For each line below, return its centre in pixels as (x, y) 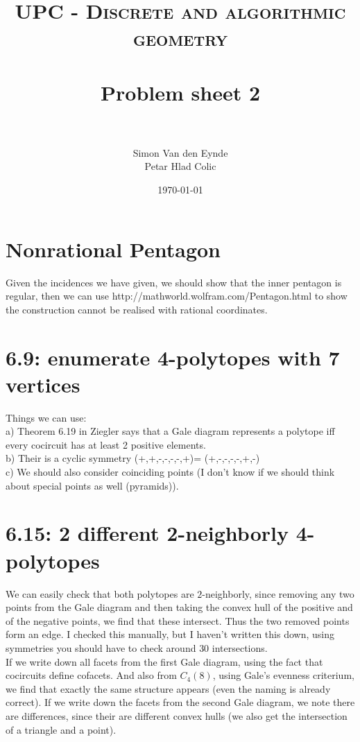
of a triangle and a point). (61, 729)
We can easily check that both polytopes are (100, 593)
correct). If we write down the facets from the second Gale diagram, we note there (180, 702)
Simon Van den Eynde (180, 152)
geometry (180, 38)
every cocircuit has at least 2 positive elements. (106, 444)
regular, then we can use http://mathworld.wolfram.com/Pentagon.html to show (177, 296)
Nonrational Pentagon (113, 249)
